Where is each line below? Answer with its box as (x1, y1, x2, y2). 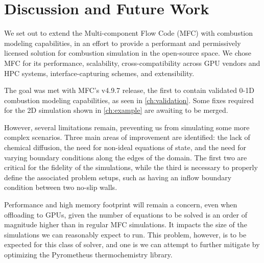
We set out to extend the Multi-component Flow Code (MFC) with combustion (4, 28, 253, 38)
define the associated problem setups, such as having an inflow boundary (4, 172, 232, 182)
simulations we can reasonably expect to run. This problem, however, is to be (4, 229, 247, 240)
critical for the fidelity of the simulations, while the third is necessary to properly (4, 162, 258, 173)
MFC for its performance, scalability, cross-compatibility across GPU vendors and (4, 57, 260, 68)
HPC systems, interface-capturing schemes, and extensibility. (4, 67, 195, 78)
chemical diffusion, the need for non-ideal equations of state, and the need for (4, 142, 246, 153)
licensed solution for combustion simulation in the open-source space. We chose (4, 47, 251, 58)
